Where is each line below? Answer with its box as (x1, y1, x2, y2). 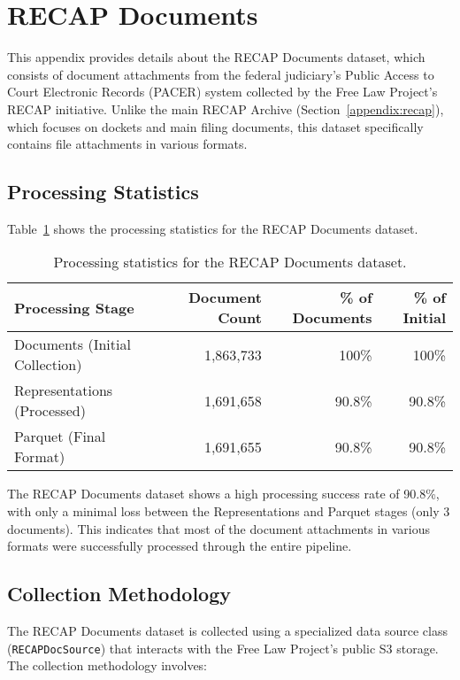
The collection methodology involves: (7, 656, 208, 675)
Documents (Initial (14, 334, 131, 355)
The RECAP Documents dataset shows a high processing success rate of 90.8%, (7, 484, 440, 503)
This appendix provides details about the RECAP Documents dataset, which (7, 48, 425, 66)
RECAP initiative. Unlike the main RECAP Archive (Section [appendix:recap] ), (7, 99, 444, 118)
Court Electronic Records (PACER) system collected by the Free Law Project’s (7, 82, 438, 101)
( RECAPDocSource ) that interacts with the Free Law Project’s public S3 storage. (7, 638, 439, 657)
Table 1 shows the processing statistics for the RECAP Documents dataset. (7, 219, 418, 237)
